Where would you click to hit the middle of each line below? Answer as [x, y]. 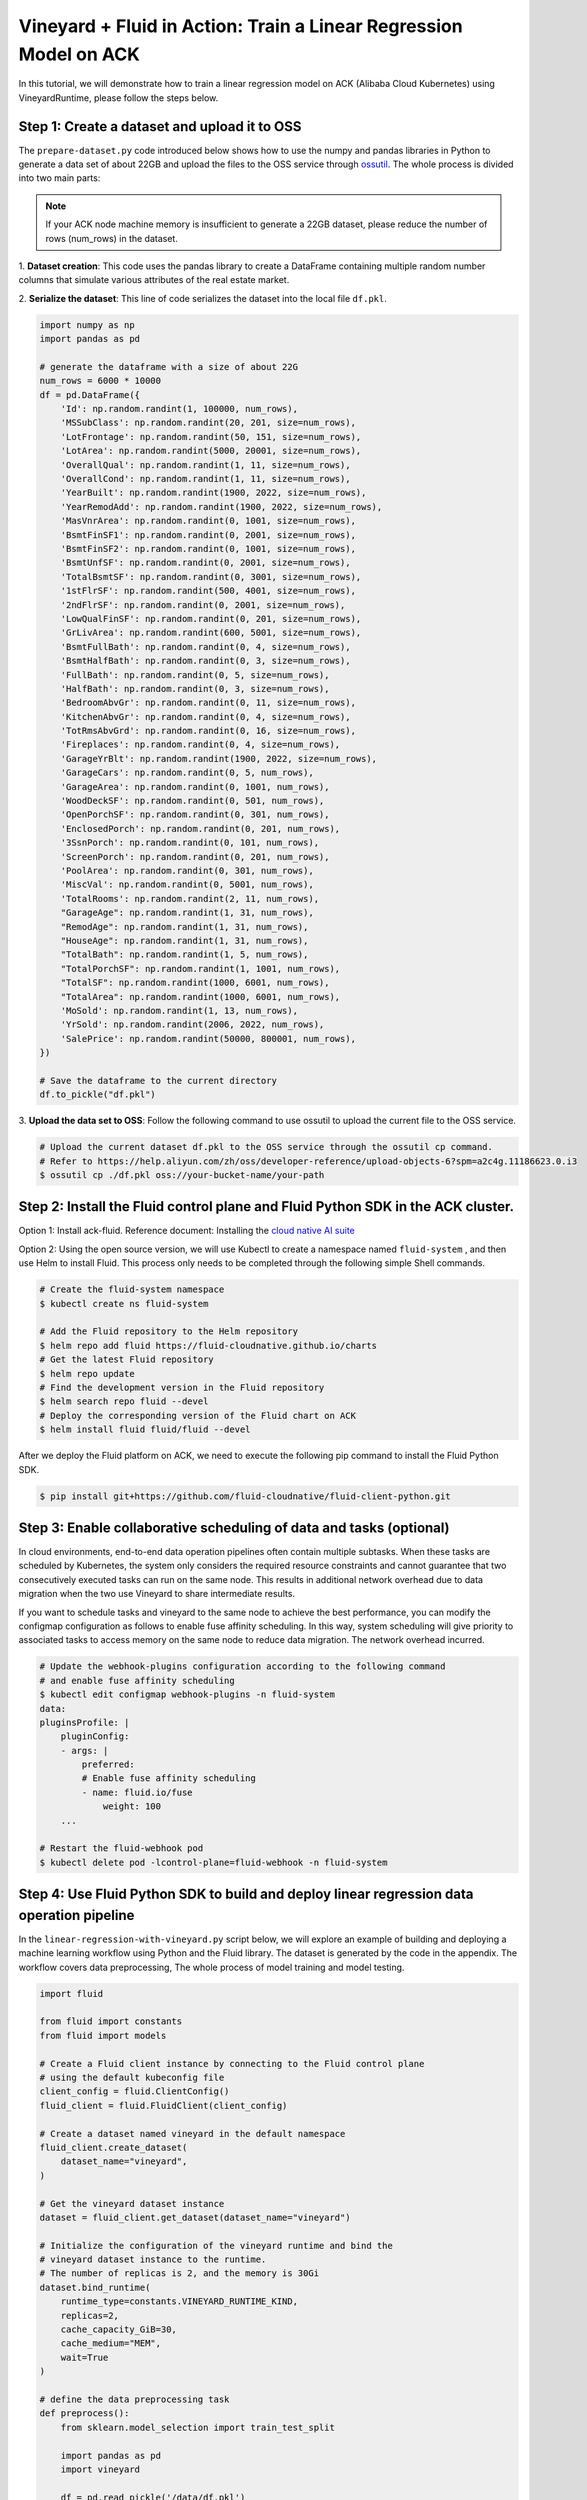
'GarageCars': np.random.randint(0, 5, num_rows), [187, 773]
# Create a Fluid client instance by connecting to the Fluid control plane [232, 2063]
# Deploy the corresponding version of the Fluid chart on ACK [198, 1415]
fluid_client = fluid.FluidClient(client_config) [163, 2105]
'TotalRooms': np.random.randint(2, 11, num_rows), [190, 898]
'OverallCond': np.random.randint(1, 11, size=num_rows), [205, 479]
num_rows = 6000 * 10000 [100, 381]
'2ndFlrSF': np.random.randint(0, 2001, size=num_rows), [203, 604]
